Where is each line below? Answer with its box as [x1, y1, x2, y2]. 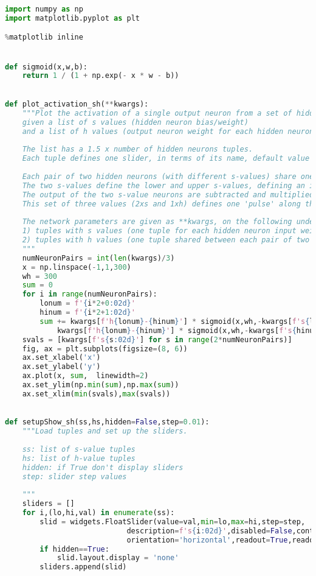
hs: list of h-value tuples [22, 454, 136, 463]
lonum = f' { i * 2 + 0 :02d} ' [39, 299, 136, 308]
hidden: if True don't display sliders [22, 463, 184, 472]
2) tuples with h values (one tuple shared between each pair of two [22, 236, 310, 244]
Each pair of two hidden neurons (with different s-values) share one [22, 172, 314, 181]
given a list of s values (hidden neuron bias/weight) [22, 118, 249, 127]
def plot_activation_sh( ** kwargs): [5, 99, 149, 108]
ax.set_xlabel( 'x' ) [22, 353, 101, 362]
